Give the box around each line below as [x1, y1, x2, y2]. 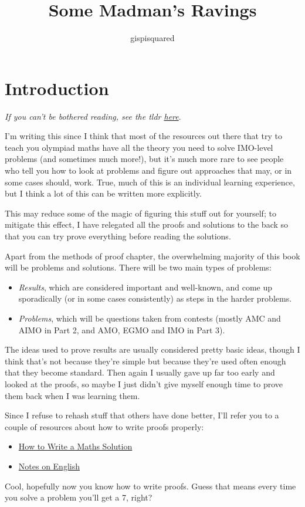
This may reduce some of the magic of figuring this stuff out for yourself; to [5, 207, 276, 219]
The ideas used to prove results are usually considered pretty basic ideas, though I [5, 343, 300, 356]
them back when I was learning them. [5, 389, 140, 401]
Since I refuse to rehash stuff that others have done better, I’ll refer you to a [5, 409, 279, 421]
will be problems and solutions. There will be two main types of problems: [5, 261, 272, 273]
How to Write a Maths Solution [18, 440, 133, 452]
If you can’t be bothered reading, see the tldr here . [5, 110, 181, 122]
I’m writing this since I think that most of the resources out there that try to [5, 130, 283, 142]
